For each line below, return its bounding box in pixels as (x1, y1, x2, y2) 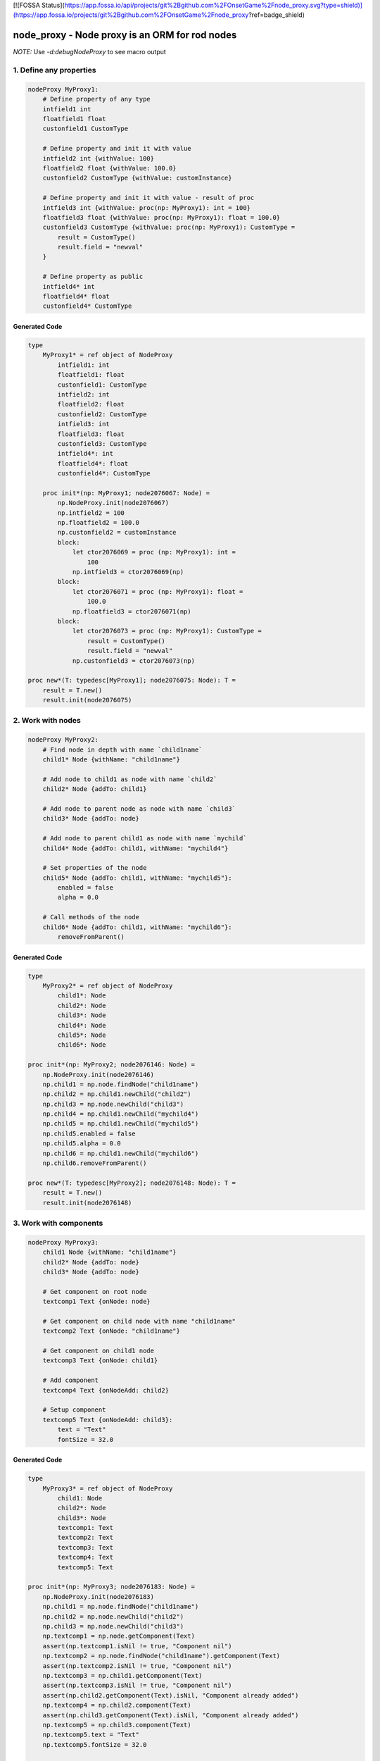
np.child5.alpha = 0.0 (42, 1140, 121, 1147)
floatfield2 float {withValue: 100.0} (42, 164, 177, 172)
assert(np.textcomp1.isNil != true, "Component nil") (42, 1642, 232, 1650)
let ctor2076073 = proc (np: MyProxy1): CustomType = (72, 627, 262, 635)
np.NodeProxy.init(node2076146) (42, 1071, 155, 1078)
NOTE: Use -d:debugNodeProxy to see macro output (13, 48, 167, 56)
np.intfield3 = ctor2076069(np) (72, 568, 184, 575)
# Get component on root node (42, 1288, 147, 1295)
